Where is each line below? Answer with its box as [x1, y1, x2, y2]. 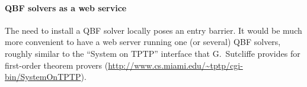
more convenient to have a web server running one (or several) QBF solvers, [5, 36, 281, 48]
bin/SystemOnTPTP [5, 70, 81, 83]
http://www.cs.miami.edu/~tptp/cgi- [108, 59, 243, 71]
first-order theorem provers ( [5, 59, 108, 71]
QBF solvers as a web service [5, 1, 127, 14]
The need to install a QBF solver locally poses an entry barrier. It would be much [5, 24, 302, 36]
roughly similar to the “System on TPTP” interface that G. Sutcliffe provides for [5, 47, 300, 59]
